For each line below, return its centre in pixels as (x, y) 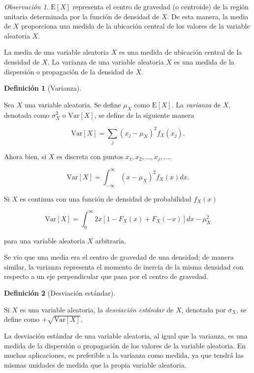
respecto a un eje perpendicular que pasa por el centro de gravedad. (106, 276)
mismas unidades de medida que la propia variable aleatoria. (95, 364)
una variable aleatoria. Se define (73, 104)
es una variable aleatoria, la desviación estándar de (97, 309)
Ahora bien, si (25, 156)
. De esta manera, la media (208, 16)
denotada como (27, 115)
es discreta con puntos (90, 156)
